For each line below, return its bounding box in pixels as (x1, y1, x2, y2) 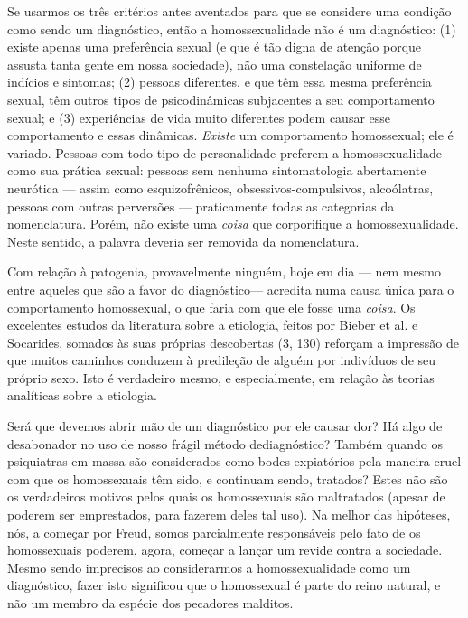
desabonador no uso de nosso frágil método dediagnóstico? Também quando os (7, 434, 443, 453)
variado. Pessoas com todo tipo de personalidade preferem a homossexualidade (7, 143, 443, 162)
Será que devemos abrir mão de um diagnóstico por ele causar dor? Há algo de (7, 417, 443, 435)
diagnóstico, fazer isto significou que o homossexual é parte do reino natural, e (7, 576, 441, 595)
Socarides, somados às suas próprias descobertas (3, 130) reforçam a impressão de (7, 332, 460, 351)
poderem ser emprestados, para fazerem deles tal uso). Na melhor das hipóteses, (7, 505, 451, 524)
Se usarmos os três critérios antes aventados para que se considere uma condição (7, 2, 452, 20)
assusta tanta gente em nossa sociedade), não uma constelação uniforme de (7, 54, 422, 73)
